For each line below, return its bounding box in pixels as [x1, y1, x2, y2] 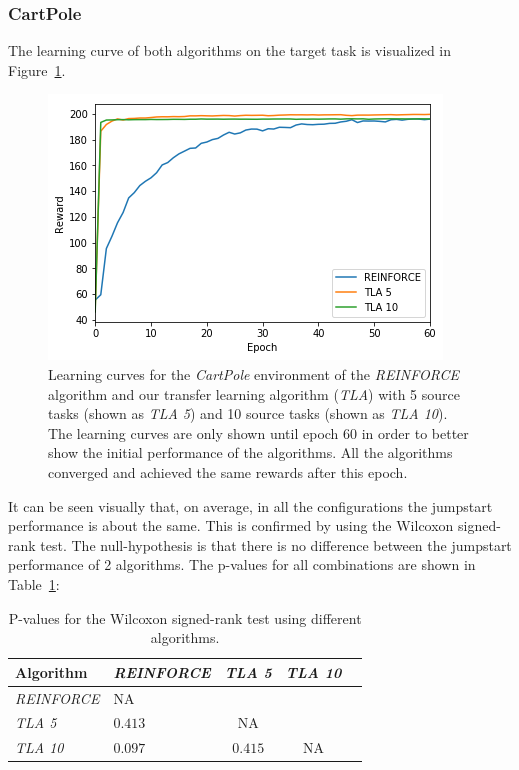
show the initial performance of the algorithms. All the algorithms [48, 442, 453, 463]
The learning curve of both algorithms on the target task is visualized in [8, 40, 452, 61]
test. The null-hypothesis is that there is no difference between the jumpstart [40, 534, 512, 555]
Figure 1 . [8, 59, 66, 80]
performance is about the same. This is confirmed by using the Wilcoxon [8, 515, 454, 536]
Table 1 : [8, 573, 60, 594]
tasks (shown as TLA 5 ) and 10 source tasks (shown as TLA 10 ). [48, 403, 448, 424]
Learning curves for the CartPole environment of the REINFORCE [48, 364, 460, 384]
